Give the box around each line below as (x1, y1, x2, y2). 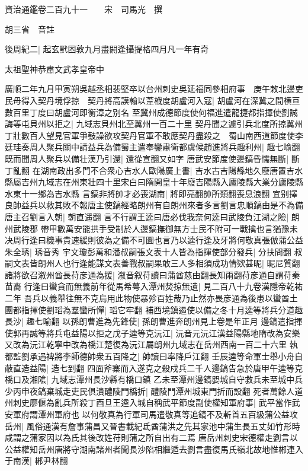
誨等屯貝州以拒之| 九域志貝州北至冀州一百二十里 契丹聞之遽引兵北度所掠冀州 (5, 117, 303, 130)
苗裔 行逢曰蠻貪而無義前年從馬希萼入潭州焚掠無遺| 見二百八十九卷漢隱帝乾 (5, 280, 295, 292)
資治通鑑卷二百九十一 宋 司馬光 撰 (5, 3, 162, 15)
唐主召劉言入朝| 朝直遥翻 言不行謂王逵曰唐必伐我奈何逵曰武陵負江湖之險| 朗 (5, 210, 300, 222)
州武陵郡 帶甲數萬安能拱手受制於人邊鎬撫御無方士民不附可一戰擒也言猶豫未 (5, 222, 298, 234)
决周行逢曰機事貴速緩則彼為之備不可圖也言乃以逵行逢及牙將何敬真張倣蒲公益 (5, 234, 303, 246)
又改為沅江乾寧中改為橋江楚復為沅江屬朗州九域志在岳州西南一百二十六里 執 (5, 338, 298, 351)
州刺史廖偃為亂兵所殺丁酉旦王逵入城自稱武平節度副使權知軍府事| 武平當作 (5, 396, 292, 409)
